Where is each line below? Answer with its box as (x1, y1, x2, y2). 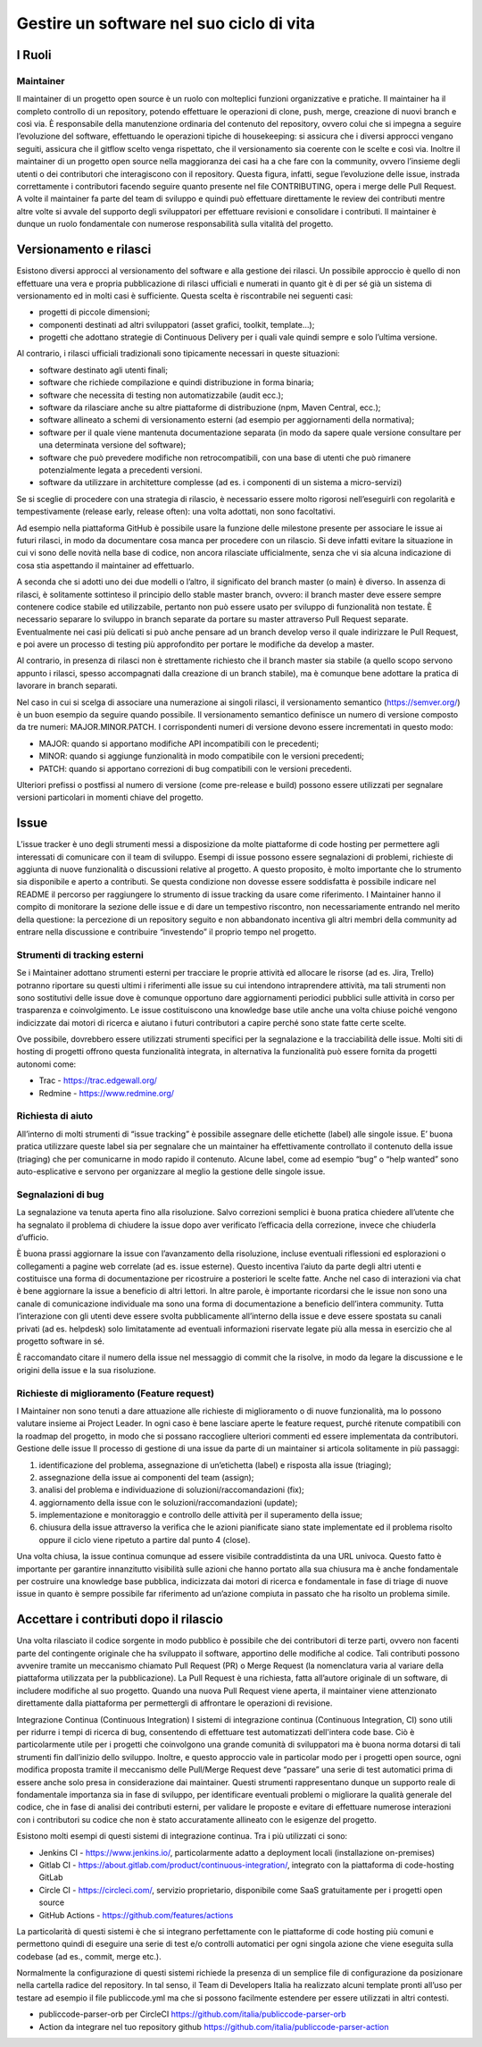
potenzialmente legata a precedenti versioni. (38, 465, 203, 475)
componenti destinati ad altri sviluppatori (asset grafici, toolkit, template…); (38, 319, 315, 330)
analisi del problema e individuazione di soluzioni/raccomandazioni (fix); (38, 1484, 305, 1496)
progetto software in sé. (16, 1336, 105, 1346)
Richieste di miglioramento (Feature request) (16, 1387, 214, 1399)
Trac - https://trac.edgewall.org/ (38, 1075, 158, 1086)
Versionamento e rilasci (16, 242, 152, 257)
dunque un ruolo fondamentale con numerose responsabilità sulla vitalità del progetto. (16, 219, 334, 230)
